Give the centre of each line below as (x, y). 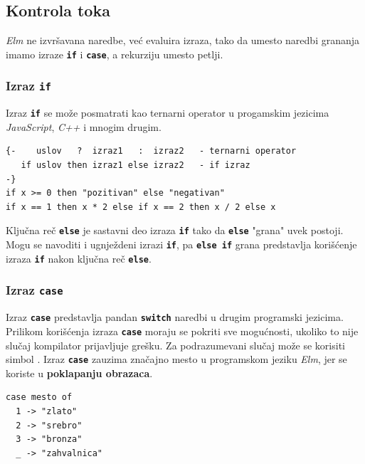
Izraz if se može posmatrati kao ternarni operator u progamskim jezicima (168, 113)
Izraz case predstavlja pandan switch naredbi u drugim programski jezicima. (175, 317)
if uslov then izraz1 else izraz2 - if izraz (136, 165)
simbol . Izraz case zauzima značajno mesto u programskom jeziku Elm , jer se (176, 359)
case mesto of (39, 397)
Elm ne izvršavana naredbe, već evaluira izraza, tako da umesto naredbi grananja (183, 40)
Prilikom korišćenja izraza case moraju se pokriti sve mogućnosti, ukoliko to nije (182, 331)
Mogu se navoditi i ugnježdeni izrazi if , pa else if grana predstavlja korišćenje (181, 244)
